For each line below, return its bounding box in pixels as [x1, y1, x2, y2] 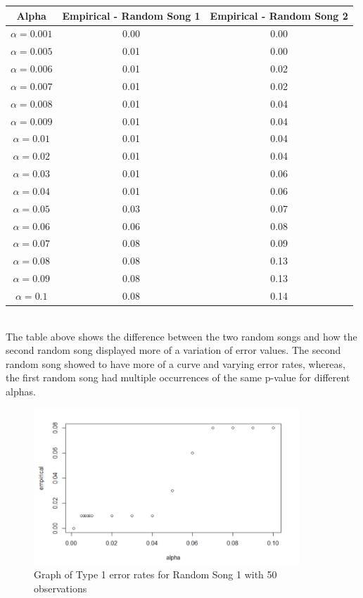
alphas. [6, 384, 36, 399]
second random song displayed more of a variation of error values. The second [6, 343, 341, 357]
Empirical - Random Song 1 [62, 8, 200, 23]
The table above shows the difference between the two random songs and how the [6, 329, 357, 343]
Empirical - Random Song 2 [210, 8, 348, 23]
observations [34, 581, 87, 596]
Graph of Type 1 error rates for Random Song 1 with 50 [34, 567, 277, 582]
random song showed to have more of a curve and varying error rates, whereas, [6, 356, 345, 371]
